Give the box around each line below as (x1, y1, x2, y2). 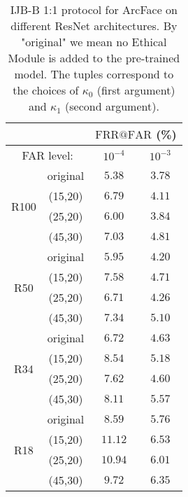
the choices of (13, 82, 79, 98)
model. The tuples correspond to (14, 66, 174, 82)
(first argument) (96, 82, 175, 98)
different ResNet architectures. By (10, 17, 178, 34)
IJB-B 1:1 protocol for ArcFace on (10, 1, 178, 17)
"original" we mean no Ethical (21, 34, 167, 50)
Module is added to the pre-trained (8, 50, 180, 66)
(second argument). (65, 98, 159, 114)
